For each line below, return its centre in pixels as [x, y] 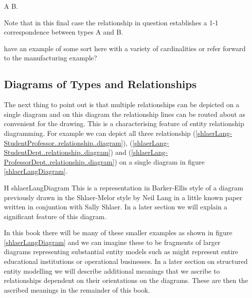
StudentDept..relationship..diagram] [57, 152]
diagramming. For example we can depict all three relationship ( [100, 133]
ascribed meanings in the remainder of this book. [77, 289]
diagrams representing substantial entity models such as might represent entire [121, 251]
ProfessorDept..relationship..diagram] [59, 161]
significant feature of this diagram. [55, 216]
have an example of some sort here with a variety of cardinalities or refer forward [125, 48]
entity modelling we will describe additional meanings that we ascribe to [112, 270]
